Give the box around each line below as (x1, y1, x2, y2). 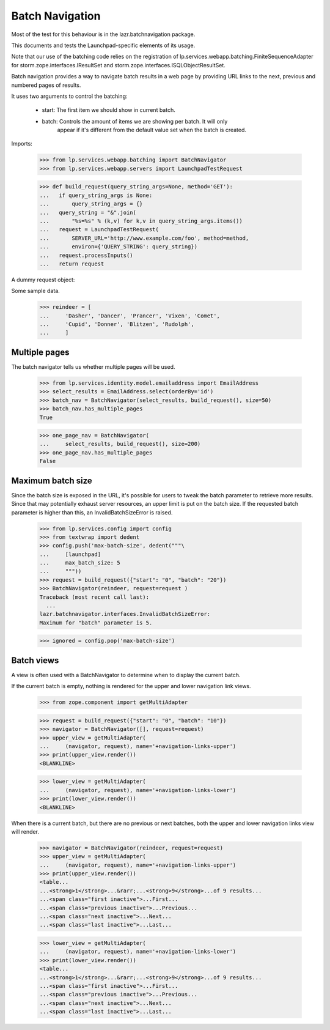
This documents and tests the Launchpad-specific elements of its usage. (11, 42, 196, 49)
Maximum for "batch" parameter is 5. (39, 619, 153, 626)
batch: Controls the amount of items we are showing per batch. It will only (42, 117, 228, 125)
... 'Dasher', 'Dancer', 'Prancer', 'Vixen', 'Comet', (39, 312, 220, 319)
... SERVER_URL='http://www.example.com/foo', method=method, (39, 234, 249, 242)
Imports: (11, 140, 33, 147)
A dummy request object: (11, 276, 75, 283)
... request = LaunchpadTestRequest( (39, 226, 159, 233)
